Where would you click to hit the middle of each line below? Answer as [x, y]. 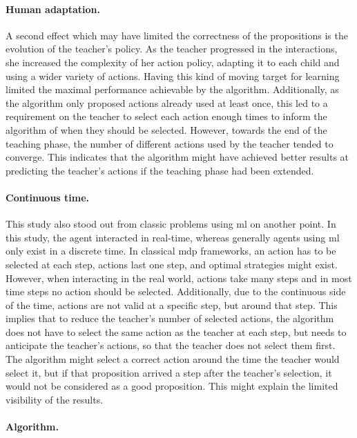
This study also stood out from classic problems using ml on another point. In [171, 224]
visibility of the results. [55, 399]
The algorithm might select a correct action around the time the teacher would [173, 359]
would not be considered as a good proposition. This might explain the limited [172, 386]
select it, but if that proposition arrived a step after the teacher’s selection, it [169, 372]
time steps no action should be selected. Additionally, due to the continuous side [176, 291]
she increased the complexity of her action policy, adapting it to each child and [173, 62]
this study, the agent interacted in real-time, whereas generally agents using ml [173, 237]
